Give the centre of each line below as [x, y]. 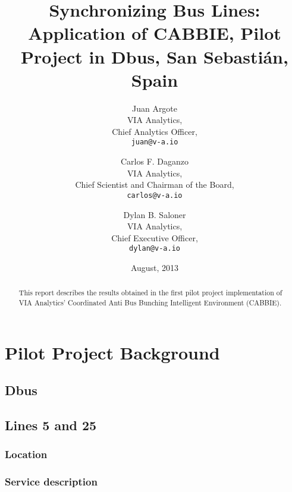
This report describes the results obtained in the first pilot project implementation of [150, 293]
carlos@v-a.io [155, 195]
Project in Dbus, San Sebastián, [155, 56]
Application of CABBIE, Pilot [155, 33]
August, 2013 [155, 267]
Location [26, 454]
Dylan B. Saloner [155, 214]
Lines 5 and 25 [51, 425]
